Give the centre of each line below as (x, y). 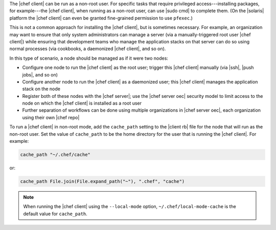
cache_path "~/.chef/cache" (55, 155)
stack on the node (41, 89)
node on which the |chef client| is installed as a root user (82, 103)
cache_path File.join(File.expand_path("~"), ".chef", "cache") (102, 181)
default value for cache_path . (55, 214)
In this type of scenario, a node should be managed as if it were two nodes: (89, 58)
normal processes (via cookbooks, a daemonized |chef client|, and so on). (88, 49)
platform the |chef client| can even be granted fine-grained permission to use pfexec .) (101, 18)
